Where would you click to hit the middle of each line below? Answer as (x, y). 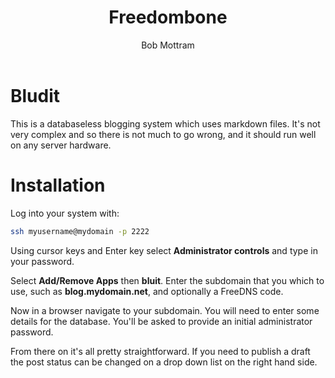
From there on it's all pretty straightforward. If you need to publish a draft (160, 351)
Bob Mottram (168, 45)
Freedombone (168, 17)
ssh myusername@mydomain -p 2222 (80, 231)
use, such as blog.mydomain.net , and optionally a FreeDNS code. (147, 291)
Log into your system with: (65, 213)
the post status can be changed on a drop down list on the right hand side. (164, 362)
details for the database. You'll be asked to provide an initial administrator (161, 321)
